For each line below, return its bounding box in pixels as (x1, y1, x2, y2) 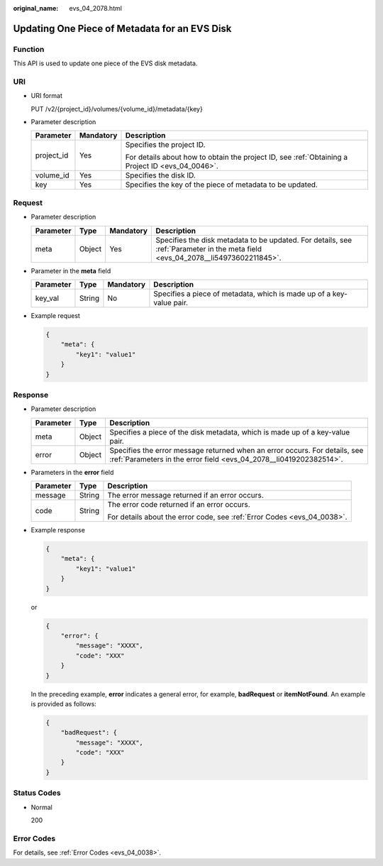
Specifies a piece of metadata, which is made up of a (153, 289, 331, 298)
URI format (30, 92, 63, 100)
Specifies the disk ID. (125, 170, 196, 180)
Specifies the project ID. (125, 140, 206, 150)
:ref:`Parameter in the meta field (155, 243, 262, 253)
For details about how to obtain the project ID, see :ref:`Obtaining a (125, 153, 348, 163)
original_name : (13, 4, 59, 12)
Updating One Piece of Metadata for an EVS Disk (13, 22, 232, 35)
